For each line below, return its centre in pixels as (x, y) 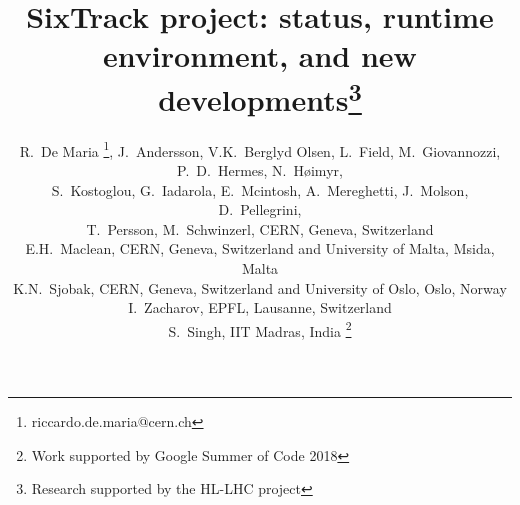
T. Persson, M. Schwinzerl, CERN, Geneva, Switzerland (260, 228)
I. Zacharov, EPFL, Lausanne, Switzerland (260, 307)
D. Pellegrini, (260, 209)
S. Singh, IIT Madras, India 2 (260, 329)
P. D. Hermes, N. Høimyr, (260, 170)
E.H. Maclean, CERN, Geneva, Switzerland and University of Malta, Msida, (260, 248)
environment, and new (260, 55)
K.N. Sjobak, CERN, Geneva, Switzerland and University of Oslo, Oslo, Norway (260, 287)
